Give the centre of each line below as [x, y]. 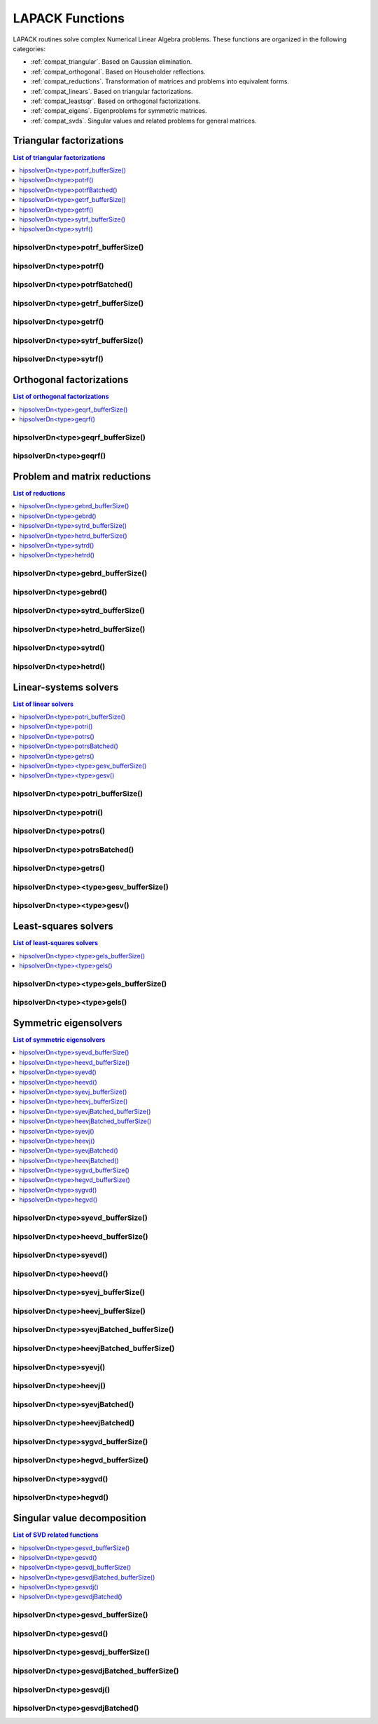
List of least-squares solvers [55, 943]
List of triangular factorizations [59, 157]
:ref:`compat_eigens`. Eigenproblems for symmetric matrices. [119, 111]
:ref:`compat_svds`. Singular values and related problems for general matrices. [143, 121]
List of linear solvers [43, 704]
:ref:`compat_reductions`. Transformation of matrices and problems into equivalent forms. [160, 81]
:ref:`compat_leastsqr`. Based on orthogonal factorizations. [115, 101]
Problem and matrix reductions [82, 476]
